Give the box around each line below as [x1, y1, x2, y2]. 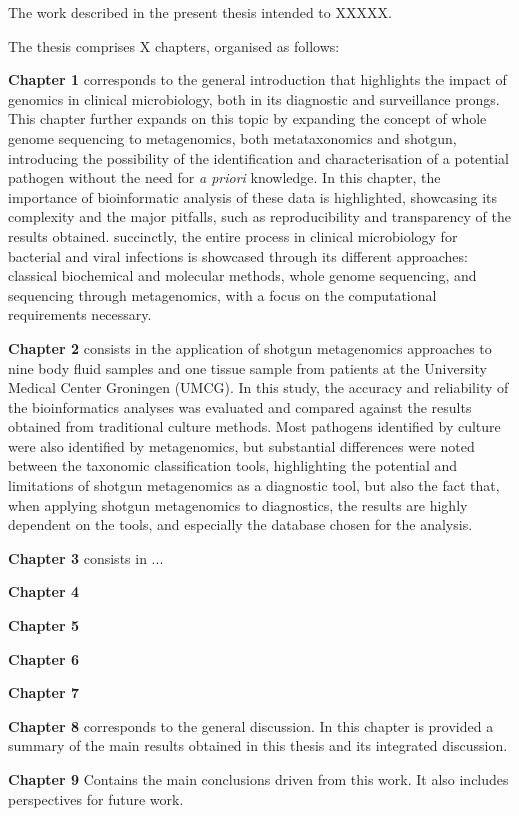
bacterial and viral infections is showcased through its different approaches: [8, 245, 468, 266]
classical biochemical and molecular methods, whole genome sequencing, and [8, 265, 477, 286]
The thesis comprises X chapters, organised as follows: [8, 35, 340, 56]
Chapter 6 [8, 648, 80, 669]
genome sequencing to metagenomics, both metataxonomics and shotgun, [8, 127, 457, 148]
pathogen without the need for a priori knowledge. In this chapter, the [8, 167, 441, 188]
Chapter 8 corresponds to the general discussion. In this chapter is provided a [8, 715, 494, 736]
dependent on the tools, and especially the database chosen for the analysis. [8, 514, 473, 535]
